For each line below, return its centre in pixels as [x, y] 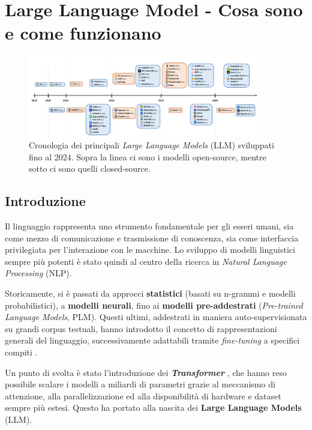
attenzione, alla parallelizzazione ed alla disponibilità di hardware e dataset [143, 395]
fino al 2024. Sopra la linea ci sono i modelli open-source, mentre [148, 156]
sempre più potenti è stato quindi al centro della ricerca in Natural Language [146, 261]
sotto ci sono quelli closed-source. [90, 168]
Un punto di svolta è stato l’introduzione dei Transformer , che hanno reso [146, 372]
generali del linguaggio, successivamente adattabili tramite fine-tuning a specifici [152, 340]
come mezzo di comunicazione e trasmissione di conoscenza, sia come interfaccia [152, 238]
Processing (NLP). [38, 273]
